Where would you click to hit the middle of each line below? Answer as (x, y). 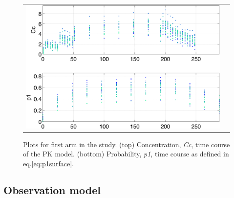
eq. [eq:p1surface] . (48, 163)
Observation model (52, 189)
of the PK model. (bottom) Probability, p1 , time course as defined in (126, 154)
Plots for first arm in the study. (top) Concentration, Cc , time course (127, 144)
